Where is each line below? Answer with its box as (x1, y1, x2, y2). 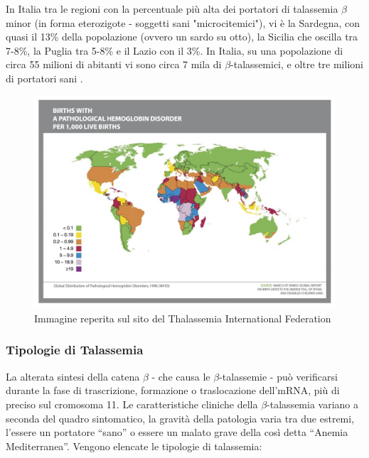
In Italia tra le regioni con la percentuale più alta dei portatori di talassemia (6, 1, 338, 16)
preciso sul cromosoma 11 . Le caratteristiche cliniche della (6, 396, 258, 411)
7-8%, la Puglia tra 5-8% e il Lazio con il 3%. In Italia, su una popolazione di (6, 43, 343, 58)
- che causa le (151, 369, 210, 383)
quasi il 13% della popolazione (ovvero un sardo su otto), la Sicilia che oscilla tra (6, 29, 358, 44)
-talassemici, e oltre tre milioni (230, 57, 363, 72)
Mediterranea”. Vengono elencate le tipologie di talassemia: (6, 438, 262, 453)
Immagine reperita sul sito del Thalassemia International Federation (34, 310, 331, 325)
